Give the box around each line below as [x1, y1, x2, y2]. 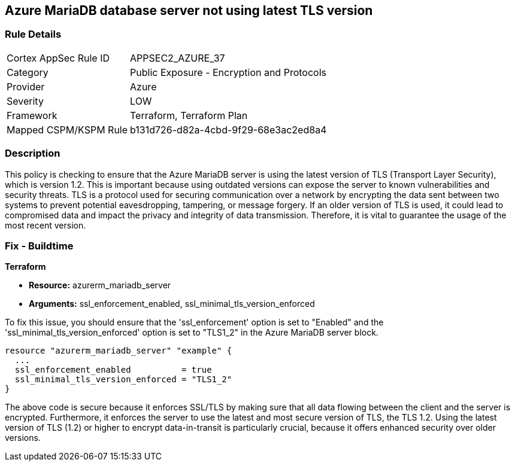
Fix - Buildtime [5, 239, 74, 252]
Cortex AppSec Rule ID [7, 51, 110, 64]
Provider [7, 80, 45, 93]
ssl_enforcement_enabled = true [14, 365, 212, 375]
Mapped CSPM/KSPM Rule [7, 123, 128, 136]
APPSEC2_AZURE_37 [130, 51, 225, 64]
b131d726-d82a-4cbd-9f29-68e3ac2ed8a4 [130, 123, 327, 136]
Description [5, 147, 60, 160]
